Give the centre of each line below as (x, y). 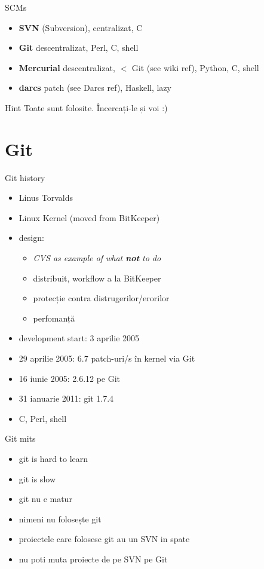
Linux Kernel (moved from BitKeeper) (89, 217)
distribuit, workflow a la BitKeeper (97, 278)
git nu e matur (45, 499)
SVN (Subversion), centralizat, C (81, 27)
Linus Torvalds (46, 198)
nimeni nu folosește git (60, 518)
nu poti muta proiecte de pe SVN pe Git (93, 559)
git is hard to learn (53, 458)
